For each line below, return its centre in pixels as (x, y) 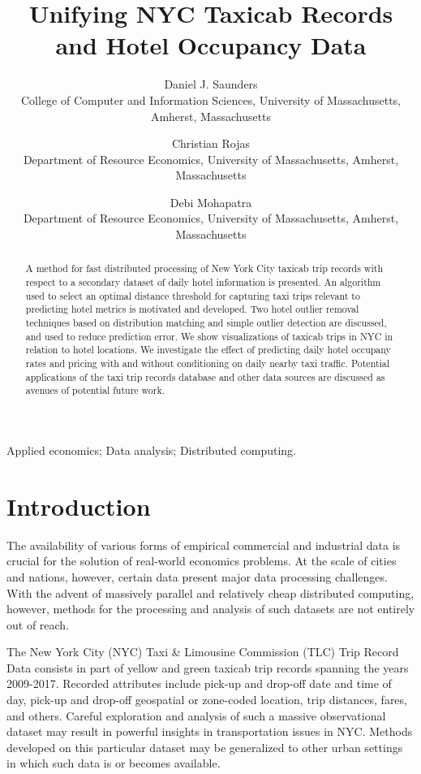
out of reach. (38, 624)
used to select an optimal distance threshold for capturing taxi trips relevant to (193, 295)
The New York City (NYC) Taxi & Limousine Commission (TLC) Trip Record (203, 652)
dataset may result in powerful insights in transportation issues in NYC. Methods (210, 731)
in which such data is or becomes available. (114, 763)
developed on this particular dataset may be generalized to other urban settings (205, 747)
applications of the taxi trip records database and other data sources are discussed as (205, 376)
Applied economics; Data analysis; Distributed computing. (151, 450)
